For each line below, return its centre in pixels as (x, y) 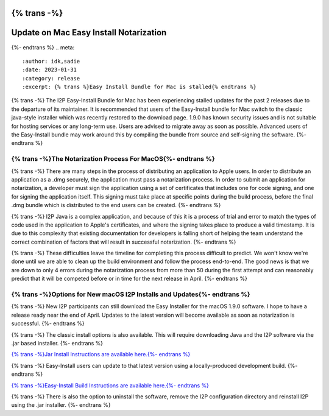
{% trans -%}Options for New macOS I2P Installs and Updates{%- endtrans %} (131, 294)
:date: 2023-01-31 (50, 70)
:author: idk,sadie (51, 61)
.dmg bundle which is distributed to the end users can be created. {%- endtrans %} (116, 205)
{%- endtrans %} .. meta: (43, 47)
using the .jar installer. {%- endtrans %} (61, 405)
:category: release (51, 78)
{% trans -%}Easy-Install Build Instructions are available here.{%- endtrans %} (110, 385)
